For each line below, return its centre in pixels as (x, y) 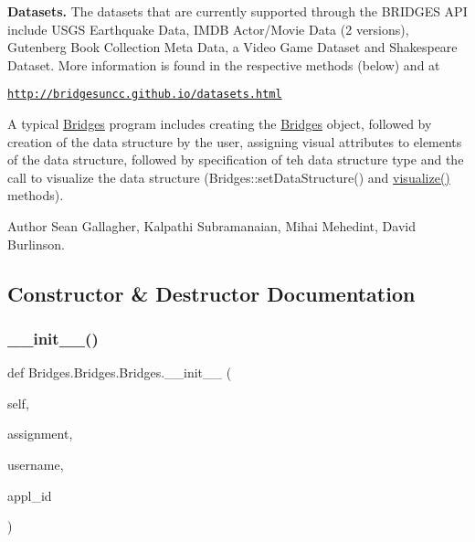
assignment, (40, 434)
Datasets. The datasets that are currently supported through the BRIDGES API (237, 11)
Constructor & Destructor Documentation (211, 293)
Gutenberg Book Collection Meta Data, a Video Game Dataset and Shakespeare (232, 47)
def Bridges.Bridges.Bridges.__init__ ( (120, 372)
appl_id (30, 495)
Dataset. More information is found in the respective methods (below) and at (224, 64)
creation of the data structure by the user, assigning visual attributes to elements (235, 141)
